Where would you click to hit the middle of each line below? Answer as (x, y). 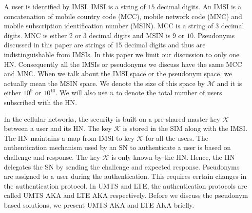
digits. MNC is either (36, 35)
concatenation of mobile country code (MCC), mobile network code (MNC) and (123, 16)
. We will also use (81, 93)
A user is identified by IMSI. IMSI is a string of (75, 6)
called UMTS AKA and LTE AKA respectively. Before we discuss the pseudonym (126, 195)
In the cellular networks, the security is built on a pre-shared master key (112, 118)
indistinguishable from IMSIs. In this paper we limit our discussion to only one (122, 54)
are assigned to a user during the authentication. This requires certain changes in (125, 176)
